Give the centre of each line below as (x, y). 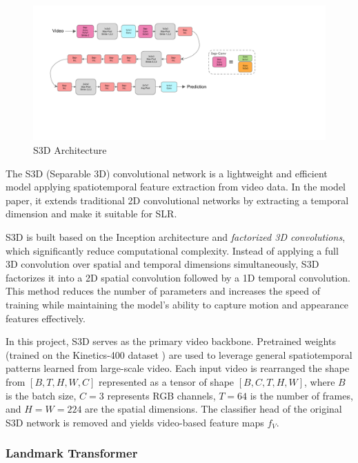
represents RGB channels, (161, 395)
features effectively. (46, 318)
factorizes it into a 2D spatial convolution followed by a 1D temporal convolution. (178, 277)
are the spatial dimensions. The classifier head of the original (213, 409)
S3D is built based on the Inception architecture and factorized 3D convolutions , (176, 237)
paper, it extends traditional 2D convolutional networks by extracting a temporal (177, 200)
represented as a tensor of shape (167, 381)
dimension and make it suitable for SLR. (91, 214)
